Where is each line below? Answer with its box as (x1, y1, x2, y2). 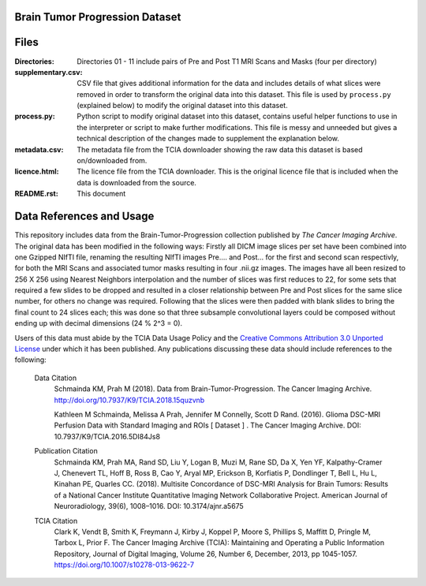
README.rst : (14, 189, 58, 199)
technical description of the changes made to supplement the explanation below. (77, 134, 339, 144)
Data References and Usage (14, 210, 155, 223)
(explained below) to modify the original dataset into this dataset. (77, 101, 288, 110)
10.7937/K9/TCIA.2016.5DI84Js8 (54, 431, 161, 441)
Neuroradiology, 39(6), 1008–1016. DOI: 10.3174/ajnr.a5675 (54, 502, 244, 511)
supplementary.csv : (14, 67, 83, 77)
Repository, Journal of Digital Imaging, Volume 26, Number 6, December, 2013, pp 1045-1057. (54, 549, 358, 558)
